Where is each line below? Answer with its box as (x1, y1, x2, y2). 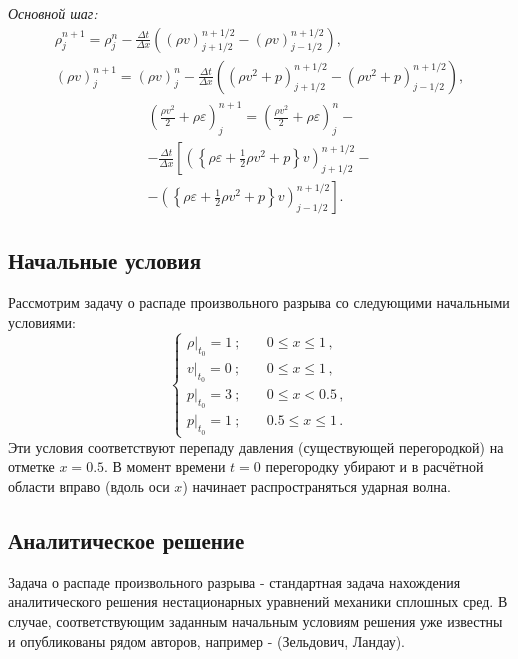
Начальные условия (8, 245, 202, 276)
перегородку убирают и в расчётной (265, 456, 484, 477)
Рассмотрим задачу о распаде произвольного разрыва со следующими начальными (8, 292, 510, 313)
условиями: (8, 311, 76, 332)
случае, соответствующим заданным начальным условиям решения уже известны (8, 611, 503, 632)
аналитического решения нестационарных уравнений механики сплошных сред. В (8, 591, 508, 612)
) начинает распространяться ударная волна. (182, 476, 451, 497)
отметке (8, 456, 55, 477)
